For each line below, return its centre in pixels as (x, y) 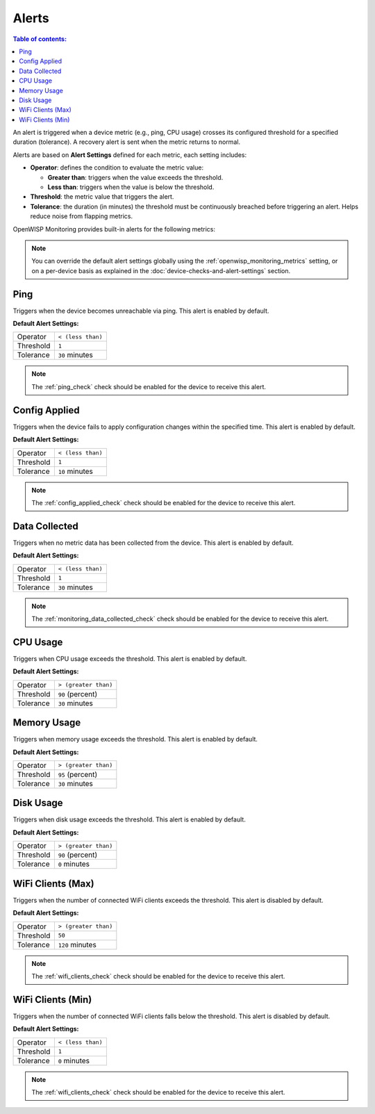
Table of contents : (40, 39)
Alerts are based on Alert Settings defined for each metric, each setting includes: (130, 155)
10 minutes (76, 471)
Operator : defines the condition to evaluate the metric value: (117, 167)
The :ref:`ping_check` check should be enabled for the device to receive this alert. (149, 386)
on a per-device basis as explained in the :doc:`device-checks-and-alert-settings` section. (161, 270)
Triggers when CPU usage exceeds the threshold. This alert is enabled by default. (130, 658)
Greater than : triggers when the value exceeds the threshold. (135, 177)
